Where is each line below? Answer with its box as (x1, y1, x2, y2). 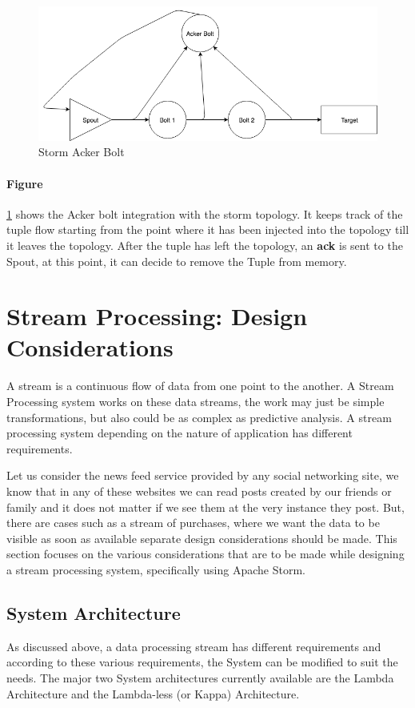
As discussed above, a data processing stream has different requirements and (6, 638, 381, 654)
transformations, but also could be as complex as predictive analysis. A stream (6, 408, 392, 425)
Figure (6, 175, 43, 191)
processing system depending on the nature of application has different (6, 424, 353, 441)
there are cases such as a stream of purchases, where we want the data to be (6, 514, 380, 531)
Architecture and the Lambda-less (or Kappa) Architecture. (6, 685, 300, 702)
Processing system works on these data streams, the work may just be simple (6, 393, 385, 409)
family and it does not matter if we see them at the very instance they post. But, (6, 498, 405, 515)
